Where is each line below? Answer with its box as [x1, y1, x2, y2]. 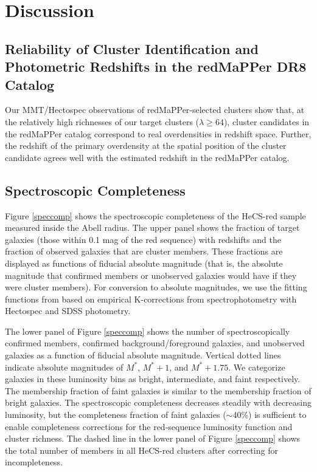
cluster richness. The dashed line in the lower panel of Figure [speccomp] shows [5, 432, 301, 445]
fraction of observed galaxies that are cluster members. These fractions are [5, 245, 283, 258]
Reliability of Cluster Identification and [5, 39, 259, 58]
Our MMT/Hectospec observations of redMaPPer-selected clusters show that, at [5, 103, 305, 116]
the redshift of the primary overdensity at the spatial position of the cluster [5, 139, 287, 152]
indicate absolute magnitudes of [5, 360, 124, 373]
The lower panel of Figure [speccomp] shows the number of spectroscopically [5, 324, 290, 337]
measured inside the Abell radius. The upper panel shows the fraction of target [5, 221, 300, 234]
